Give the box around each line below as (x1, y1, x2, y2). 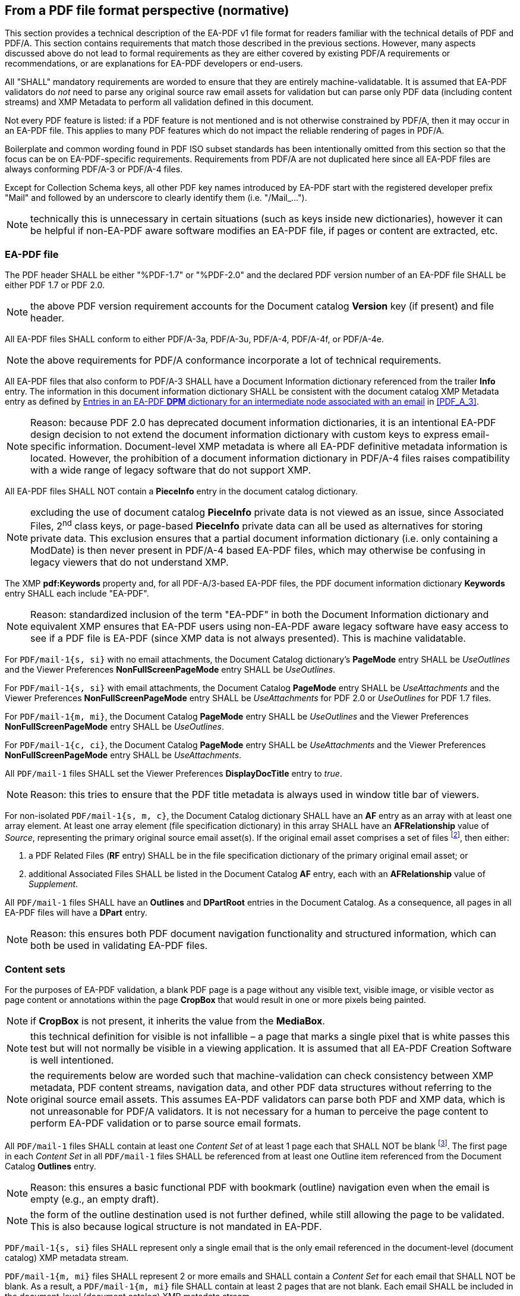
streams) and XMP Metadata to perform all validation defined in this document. (5, 97, 314, 108)
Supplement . (29, 879, 78, 890)
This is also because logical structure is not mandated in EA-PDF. (30, 1220, 322, 1232)
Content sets (5, 963, 65, 975)
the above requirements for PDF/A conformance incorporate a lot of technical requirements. (30, 354, 442, 367)
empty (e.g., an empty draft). (30, 1193, 159, 1205)
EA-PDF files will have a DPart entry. (5, 907, 147, 918)
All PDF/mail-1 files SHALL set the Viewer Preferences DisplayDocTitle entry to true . (5, 768, 342, 778)
